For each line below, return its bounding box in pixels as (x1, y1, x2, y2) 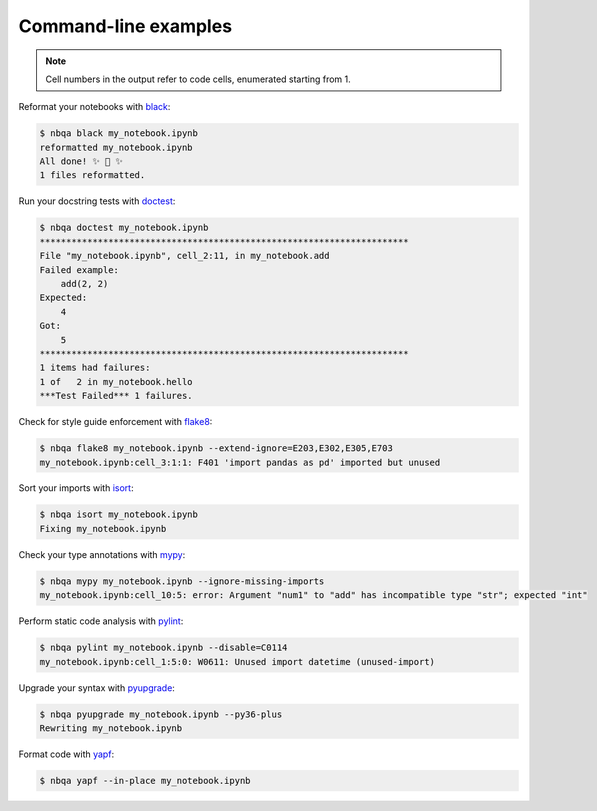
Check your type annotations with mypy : (18, 548, 186, 560)
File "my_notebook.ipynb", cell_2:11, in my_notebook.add (39, 250, 330, 262)
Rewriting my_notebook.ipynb (39, 722, 183, 734)
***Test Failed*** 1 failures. (39, 390, 194, 402)
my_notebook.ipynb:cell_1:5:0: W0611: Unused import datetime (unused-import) (39, 656, 435, 667)
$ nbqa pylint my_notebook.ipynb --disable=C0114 (39, 642, 288, 654)
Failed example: (39, 264, 120, 275)
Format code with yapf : (18, 748, 115, 760)
